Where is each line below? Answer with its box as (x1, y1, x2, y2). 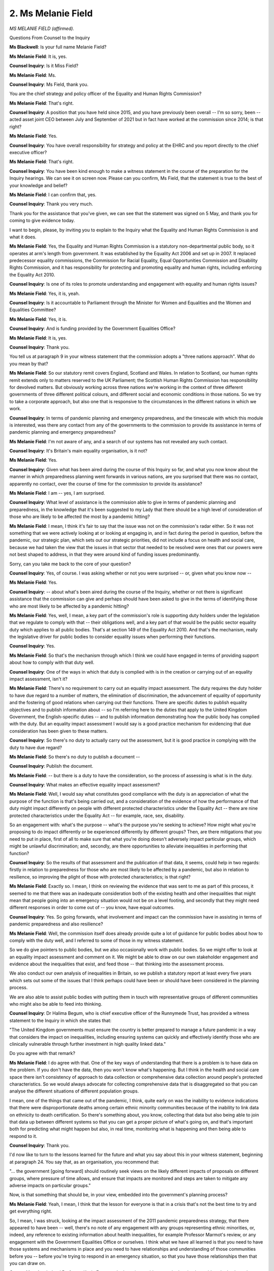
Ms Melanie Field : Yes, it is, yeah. (9, 290, 80, 296)
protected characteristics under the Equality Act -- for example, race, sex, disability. (9, 812, 185, 819)
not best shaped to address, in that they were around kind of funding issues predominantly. (9, 552, 200, 558)
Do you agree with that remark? (9, 1050, 76, 1056)
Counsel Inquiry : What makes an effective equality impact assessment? (9, 782, 160, 788)
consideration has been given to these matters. (9, 728, 108, 734)
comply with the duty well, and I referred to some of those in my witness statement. (9, 937, 184, 943)
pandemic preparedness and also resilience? (9, 921, 104, 927)
